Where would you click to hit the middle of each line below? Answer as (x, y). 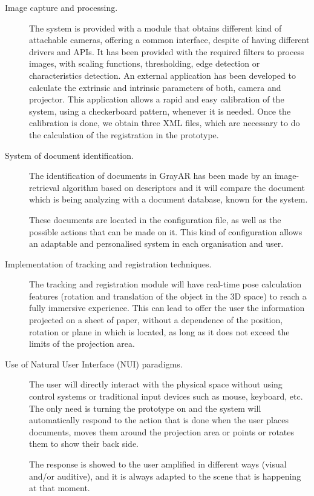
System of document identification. (69, 155)
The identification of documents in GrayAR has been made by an (151, 176)
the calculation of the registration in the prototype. (124, 134)
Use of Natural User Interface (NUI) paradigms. (94, 364)
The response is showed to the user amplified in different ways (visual (158, 464)
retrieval (44, 187)
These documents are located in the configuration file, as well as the (155, 219)
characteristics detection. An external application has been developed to (162, 75)
